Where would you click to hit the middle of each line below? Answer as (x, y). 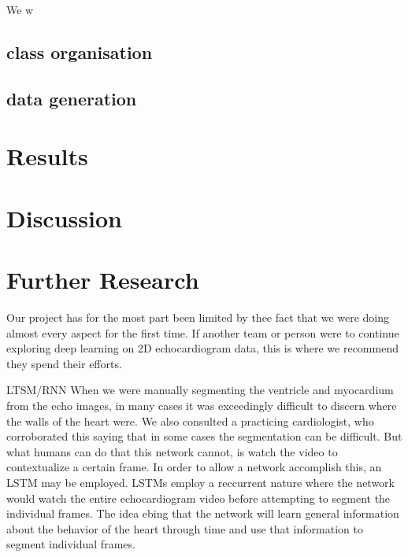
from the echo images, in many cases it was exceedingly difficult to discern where (202, 405)
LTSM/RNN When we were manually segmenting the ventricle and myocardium (200, 390)
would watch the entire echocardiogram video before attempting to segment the (198, 498)
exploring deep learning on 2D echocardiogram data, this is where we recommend (202, 348)
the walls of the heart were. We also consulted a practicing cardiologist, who (190, 421)
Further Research (103, 280)
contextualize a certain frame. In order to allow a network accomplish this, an (194, 467)
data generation (72, 98)
